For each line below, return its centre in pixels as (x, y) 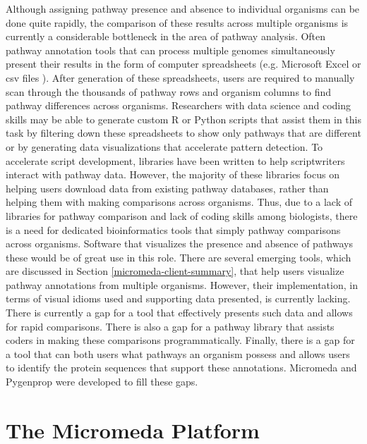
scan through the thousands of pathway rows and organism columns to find (169, 91)
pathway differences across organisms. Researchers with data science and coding (178, 105)
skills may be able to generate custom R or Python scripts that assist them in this (183, 119)
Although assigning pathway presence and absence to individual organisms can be (183, 8)
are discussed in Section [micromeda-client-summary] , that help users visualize (175, 271)
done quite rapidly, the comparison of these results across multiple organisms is (177, 22)
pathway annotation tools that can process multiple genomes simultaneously (170, 50)
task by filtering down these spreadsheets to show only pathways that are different (183, 133)
